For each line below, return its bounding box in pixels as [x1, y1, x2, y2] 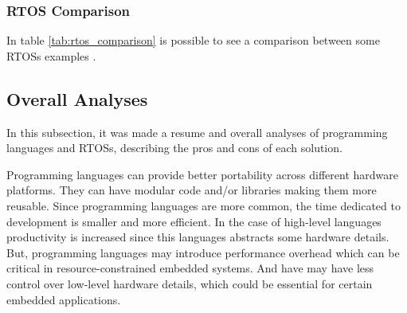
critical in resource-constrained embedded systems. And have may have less [6, 260, 374, 276]
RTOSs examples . [6, 47, 96, 64]
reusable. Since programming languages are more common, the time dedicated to [6, 197, 401, 213]
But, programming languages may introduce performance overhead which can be [6, 244, 400, 260]
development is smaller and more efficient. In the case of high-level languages [6, 213, 382, 229]
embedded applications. [6, 291, 121, 307]
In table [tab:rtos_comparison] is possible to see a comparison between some [6, 32, 380, 49]
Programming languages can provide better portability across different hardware [6, 166, 398, 182]
